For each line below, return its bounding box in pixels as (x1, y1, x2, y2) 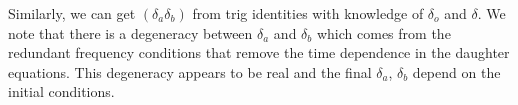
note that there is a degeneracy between (8, 22, 253, 43)
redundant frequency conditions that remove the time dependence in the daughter (8, 42, 510, 63)
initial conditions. (8, 81, 115, 102)
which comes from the (316, 22, 451, 43)
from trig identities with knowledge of (192, 3, 424, 23)
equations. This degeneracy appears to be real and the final (8, 61, 372, 82)
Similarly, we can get (8, 3, 136, 23)
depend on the (412, 61, 501, 82)
